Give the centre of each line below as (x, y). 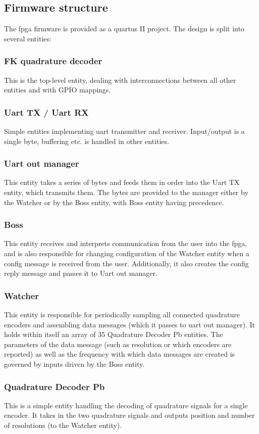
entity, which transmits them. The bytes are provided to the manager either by (126, 192)
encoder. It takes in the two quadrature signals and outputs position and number (129, 415)
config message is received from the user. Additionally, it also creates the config (126, 263)
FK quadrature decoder (53, 61)
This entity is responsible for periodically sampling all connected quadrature (122, 315)
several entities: (28, 38)
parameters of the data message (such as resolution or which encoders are (118, 344)
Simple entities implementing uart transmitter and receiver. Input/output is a (124, 131)
